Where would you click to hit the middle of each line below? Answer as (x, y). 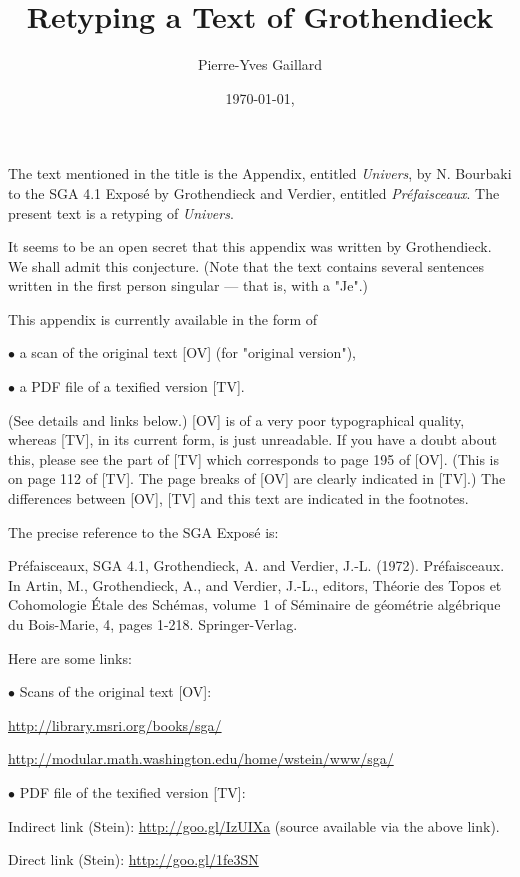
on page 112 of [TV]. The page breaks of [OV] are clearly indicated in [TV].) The (257, 478)
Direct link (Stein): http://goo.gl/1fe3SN (133, 859)
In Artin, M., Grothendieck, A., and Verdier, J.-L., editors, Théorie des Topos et (255, 584)
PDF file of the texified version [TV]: (132, 791)
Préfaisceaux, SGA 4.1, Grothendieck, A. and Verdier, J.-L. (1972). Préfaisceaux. (256, 565)
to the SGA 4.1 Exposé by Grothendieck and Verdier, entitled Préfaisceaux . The (254, 192)
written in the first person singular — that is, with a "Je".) (188, 285)
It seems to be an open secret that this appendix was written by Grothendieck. (250, 246)
